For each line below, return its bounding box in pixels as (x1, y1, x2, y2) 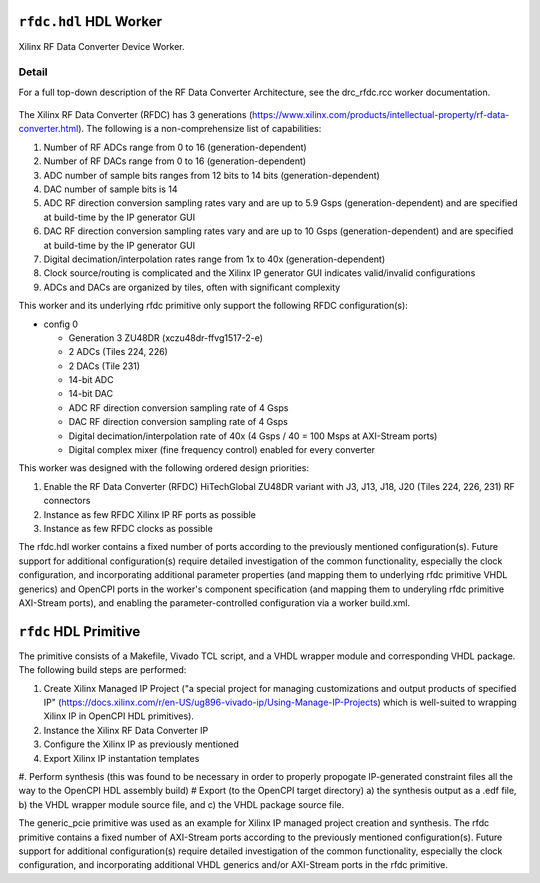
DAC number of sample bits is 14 (43, 183, 179, 195)
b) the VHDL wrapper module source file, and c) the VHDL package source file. (18, 798, 345, 810)
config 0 (43, 318, 79, 330)
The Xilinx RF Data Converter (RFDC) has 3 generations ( (18, 109, 253, 121)
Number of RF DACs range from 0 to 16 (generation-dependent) (43, 155, 307, 167)
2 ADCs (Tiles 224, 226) (68, 346, 169, 358)
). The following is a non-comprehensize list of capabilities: (78, 123, 322, 135)
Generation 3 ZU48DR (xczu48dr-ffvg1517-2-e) (68, 331, 264, 344)
